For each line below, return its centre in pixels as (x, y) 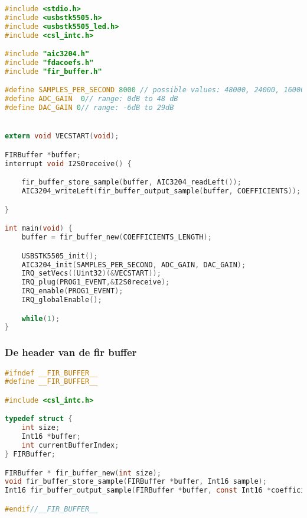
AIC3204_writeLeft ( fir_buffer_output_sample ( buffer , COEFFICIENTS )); (161, 191)
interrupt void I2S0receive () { (68, 164)
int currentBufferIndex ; (70, 446)
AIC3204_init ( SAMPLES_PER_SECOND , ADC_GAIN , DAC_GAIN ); (134, 265)
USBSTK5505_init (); (60, 256)
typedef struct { (39, 419)
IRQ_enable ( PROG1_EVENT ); (72, 291)
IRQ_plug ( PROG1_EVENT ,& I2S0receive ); (96, 282)
